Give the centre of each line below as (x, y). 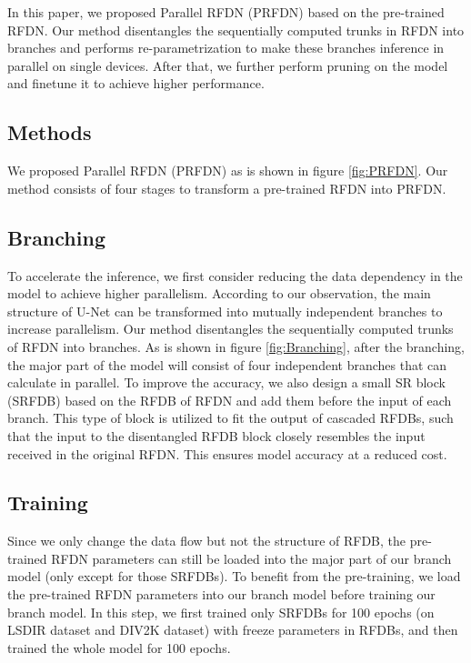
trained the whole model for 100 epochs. (119, 647)
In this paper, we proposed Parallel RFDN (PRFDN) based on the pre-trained (226, 12)
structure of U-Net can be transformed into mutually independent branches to (225, 311)
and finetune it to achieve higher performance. (136, 83)
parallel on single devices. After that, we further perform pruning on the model (228, 65)
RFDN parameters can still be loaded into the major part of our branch (251, 558)
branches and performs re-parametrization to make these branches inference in (226, 48)
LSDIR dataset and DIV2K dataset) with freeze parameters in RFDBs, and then (233, 630)
